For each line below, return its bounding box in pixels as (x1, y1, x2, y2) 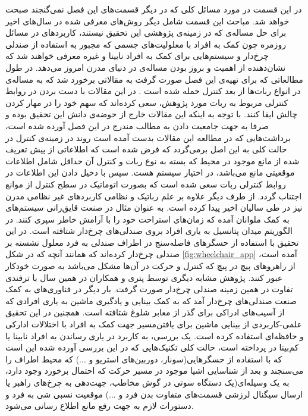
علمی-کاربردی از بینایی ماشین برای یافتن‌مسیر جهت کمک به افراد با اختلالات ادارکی (5, 318, 302, 330)
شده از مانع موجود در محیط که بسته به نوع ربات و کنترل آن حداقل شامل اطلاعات (5, 154, 300, 167)
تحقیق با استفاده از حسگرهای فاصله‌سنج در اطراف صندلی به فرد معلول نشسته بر (5, 236, 299, 248)
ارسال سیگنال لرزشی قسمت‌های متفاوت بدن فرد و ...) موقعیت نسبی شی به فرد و (5, 387, 303, 400)
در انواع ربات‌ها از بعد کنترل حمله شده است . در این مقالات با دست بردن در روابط (5, 85, 301, 97)
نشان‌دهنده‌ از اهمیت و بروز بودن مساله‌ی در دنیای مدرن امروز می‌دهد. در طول (5, 61, 286, 73)
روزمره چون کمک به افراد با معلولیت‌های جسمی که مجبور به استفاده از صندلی (5, 37, 286, 50)
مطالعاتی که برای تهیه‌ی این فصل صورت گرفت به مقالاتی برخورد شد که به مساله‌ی (5, 73, 303, 85)
